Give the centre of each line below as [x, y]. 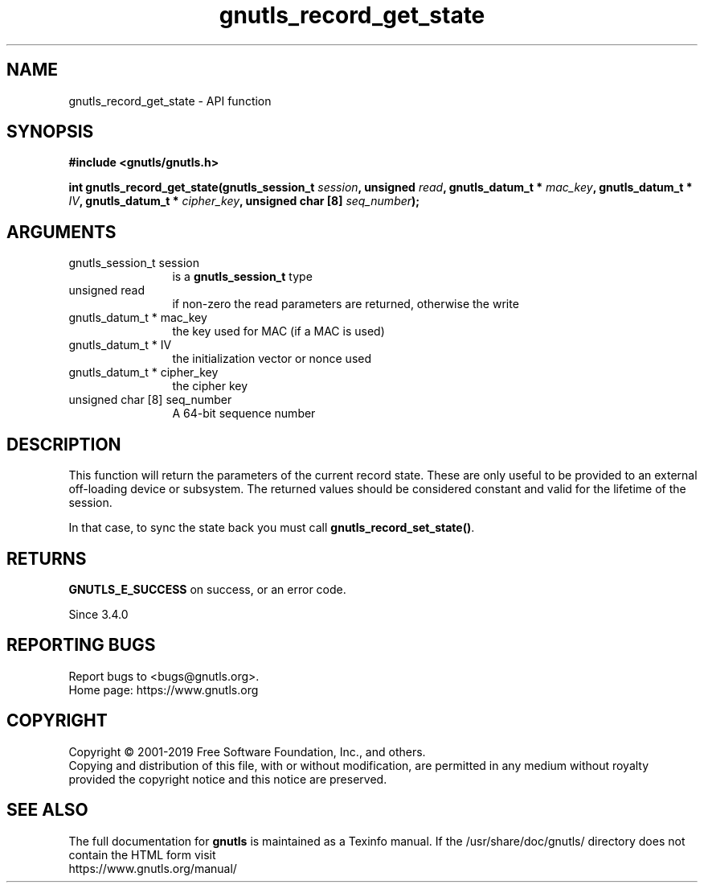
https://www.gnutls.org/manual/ [153, 868]
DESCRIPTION [64, 444]
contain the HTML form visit [142, 854]
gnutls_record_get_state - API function [170, 101]
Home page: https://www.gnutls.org [164, 689]
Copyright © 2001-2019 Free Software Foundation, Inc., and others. [247, 751]
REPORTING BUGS [81, 645]
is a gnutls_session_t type [242, 277]
